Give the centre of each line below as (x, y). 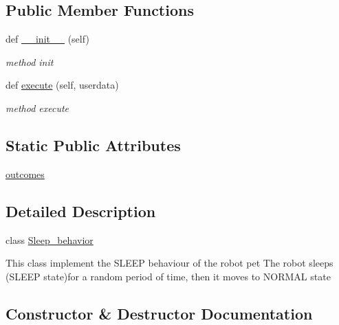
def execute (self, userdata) (62, 85)
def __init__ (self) (47, 39)
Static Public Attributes (93, 145)
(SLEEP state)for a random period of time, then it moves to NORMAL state (168, 276)
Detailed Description (81, 211)
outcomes (25, 173)
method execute (37, 108)
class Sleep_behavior (50, 239)
